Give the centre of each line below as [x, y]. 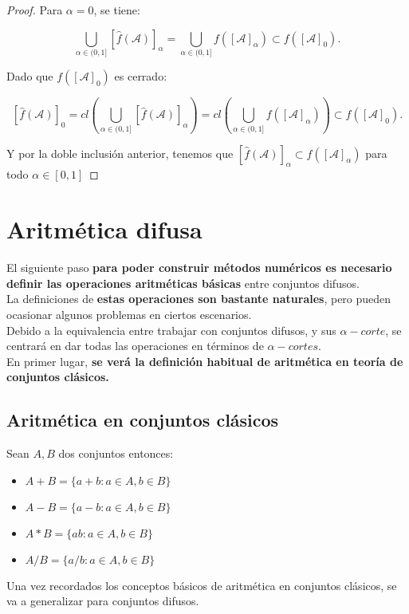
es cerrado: [141, 75]
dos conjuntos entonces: [116, 453]
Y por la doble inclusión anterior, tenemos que [120, 153]
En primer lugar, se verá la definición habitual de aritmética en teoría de [205, 361]
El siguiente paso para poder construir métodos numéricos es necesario [199, 268]
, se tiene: [117, 10]
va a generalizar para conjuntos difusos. [103, 601]
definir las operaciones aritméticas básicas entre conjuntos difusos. [183, 283]
